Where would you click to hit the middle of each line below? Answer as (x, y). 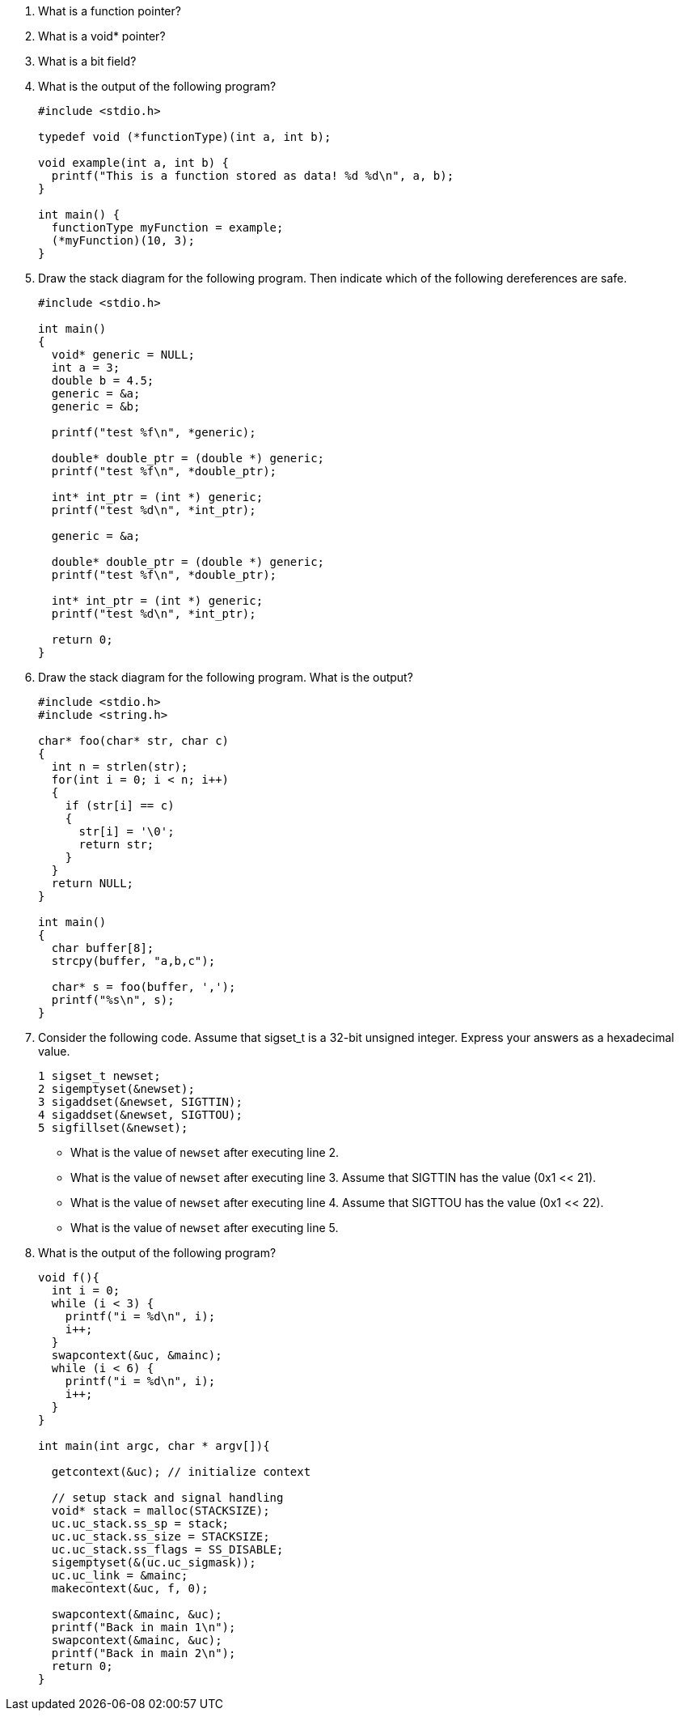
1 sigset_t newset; (99, 1076)
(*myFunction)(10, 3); (123, 240)
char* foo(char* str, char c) (134, 741)
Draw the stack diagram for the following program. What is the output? (226, 677)
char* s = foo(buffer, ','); (144, 987)
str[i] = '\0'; (127, 831)
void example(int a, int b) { (134, 163)
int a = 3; (86, 368)
